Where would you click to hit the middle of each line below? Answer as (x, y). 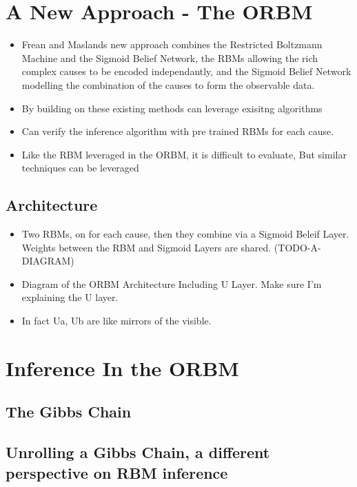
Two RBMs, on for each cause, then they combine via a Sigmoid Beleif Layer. (185, 234)
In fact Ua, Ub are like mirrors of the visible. (116, 321)
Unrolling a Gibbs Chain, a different (138, 452)
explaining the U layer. (70, 297)
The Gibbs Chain (69, 412)
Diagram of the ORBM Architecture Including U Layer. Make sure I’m (172, 283)
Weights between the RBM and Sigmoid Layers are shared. (146, 247)
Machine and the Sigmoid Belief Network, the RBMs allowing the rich (170, 58)
